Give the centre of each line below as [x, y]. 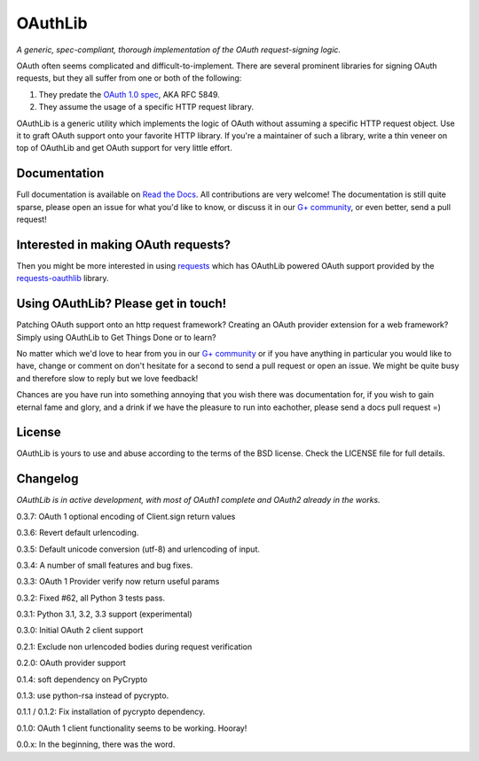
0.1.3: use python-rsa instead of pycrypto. [93, 695]
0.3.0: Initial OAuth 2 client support [80, 631]
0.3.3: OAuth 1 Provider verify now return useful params [118, 582]
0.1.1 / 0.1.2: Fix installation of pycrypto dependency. [111, 712]
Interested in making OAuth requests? [123, 244]
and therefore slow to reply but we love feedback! [107, 378]
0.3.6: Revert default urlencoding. [78, 533]
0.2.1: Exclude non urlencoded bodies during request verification [134, 647]
